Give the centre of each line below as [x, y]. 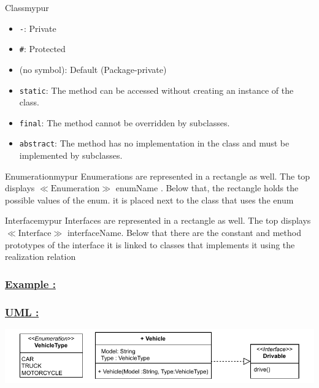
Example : [30, 283]
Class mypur [27, 7]
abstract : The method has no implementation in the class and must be [154, 143]
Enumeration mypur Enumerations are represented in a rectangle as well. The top [158, 176]
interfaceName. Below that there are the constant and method [184, 233]
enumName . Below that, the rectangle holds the [207, 188]
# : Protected [42, 49]
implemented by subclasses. [71, 155]
